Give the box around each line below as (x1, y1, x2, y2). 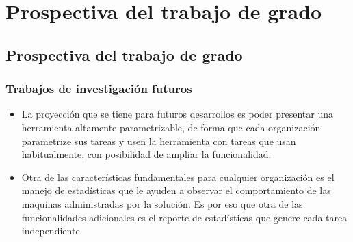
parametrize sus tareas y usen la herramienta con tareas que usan (21, 133, 296, 148)
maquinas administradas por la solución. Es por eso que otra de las (21, 196, 303, 211)
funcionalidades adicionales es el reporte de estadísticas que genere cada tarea (21, 210, 348, 224)
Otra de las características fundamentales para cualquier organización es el (21, 170, 335, 184)
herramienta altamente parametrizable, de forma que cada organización (21, 120, 321, 134)
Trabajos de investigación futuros (5, 80, 192, 97)
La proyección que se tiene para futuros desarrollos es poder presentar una (21, 107, 333, 121)
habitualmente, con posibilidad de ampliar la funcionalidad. (21, 147, 272, 161)
